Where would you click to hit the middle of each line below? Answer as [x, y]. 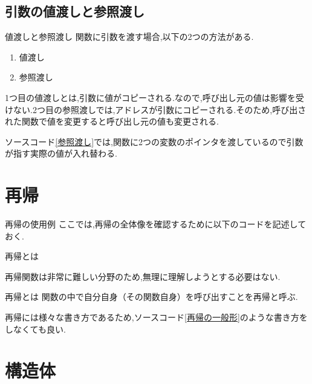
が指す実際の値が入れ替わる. [61, 153]
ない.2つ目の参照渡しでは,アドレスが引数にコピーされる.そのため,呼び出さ [160, 109]
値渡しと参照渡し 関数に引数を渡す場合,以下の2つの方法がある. [129, 37]
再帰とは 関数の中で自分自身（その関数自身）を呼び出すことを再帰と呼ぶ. [151, 297]
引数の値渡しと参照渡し [75, 11]
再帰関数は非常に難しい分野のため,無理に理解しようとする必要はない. [143, 276]
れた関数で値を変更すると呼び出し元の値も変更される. [112, 121]
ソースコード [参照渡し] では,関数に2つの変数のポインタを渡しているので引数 [154, 141]
